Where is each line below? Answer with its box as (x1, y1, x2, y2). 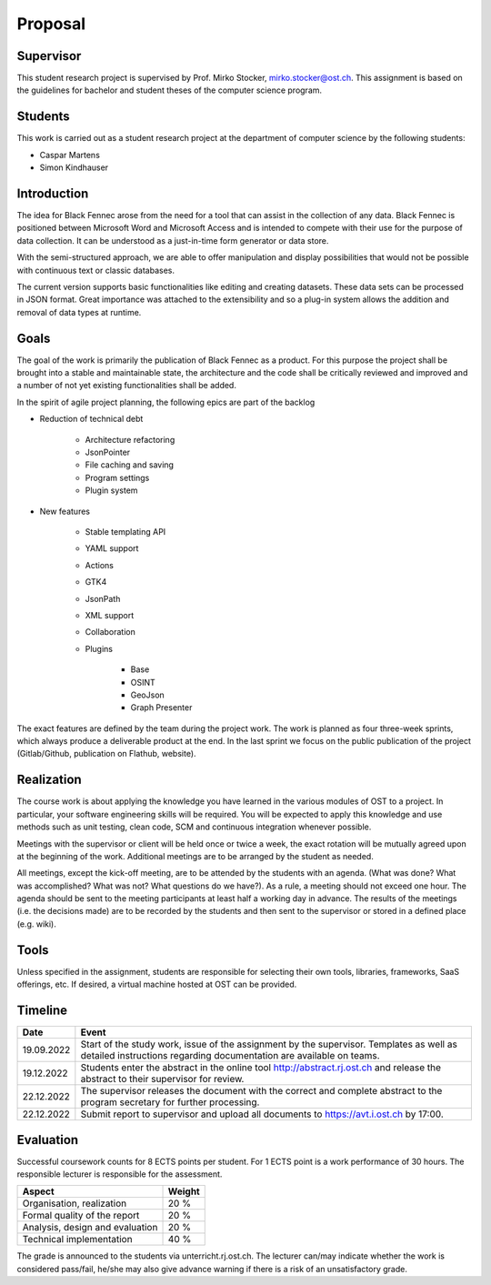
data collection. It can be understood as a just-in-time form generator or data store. (16, 235, 329, 246)
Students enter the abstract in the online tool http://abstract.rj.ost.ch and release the (80, 1061, 441, 1074)
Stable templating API (85, 526, 166, 537)
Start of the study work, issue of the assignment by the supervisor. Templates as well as (80, 1038, 458, 1050)
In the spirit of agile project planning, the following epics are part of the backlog (16, 397, 316, 407)
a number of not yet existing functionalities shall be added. (16, 380, 236, 391)
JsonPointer (85, 447, 131, 458)
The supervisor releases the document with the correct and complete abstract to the (80, 1085, 443, 1098)
